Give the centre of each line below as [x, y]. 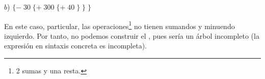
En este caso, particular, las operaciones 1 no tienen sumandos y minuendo [120, 25]
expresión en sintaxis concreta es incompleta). [75, 46]
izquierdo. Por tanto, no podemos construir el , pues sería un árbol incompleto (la [132, 35]
